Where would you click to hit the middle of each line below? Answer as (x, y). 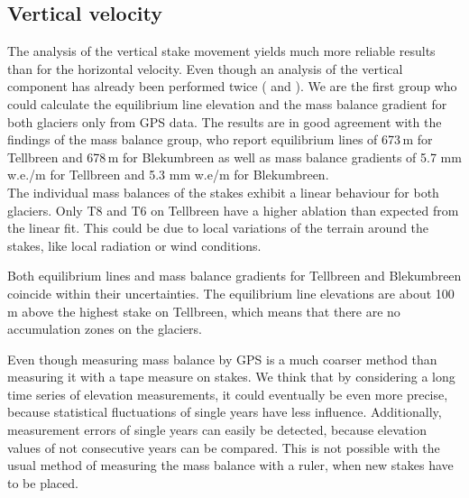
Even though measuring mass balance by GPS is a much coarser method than (222, 359)
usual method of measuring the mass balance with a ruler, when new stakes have (230, 465)
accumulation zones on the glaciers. (105, 329)
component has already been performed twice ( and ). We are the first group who (232, 86)
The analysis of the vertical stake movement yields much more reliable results (221, 51)
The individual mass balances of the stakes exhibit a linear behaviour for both (223, 192)
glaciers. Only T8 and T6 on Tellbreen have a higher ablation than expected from (233, 210)
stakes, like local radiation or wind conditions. (134, 245)
